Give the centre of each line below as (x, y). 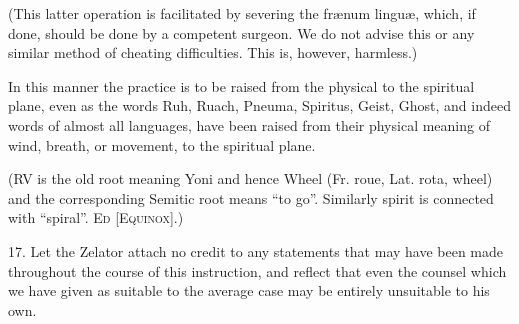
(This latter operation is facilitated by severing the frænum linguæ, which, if (242, 13)
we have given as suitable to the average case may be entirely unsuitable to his (249, 290)
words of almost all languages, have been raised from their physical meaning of (249, 124)
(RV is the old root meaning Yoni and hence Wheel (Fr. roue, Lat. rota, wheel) (250, 178)
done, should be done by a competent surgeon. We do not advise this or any (241, 32)
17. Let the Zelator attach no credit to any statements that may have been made (256, 250)
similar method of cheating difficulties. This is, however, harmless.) (213, 52)
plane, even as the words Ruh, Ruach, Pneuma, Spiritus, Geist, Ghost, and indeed (259, 105)
